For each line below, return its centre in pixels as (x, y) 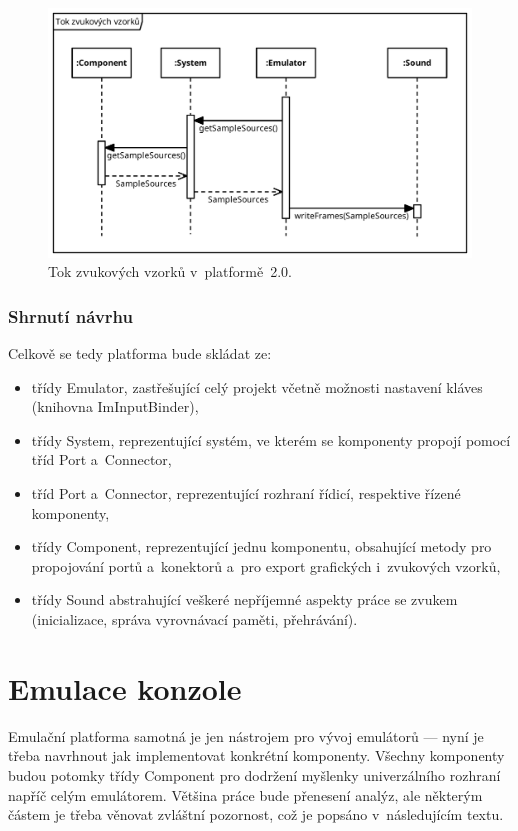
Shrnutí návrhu (70, 315)
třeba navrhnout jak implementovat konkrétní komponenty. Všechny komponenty (256, 755)
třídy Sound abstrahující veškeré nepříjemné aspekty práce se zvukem (244, 599)
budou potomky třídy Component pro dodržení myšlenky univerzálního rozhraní (254, 774)
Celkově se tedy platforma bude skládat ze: (140, 353)
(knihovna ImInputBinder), (115, 406)
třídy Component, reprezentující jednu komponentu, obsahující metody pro (261, 546)
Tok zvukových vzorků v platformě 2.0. (170, 271)
